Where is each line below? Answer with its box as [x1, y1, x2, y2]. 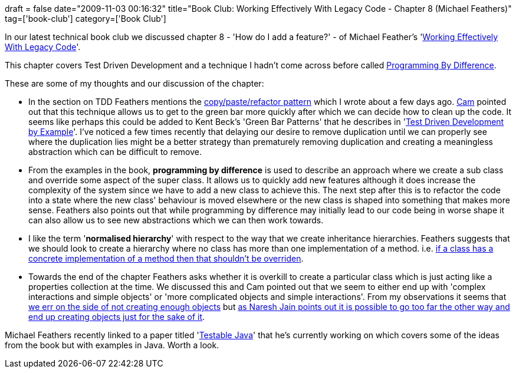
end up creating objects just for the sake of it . [28, 312, 205, 322]
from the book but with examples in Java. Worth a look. [5, 340, 219, 350]
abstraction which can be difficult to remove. [28, 147, 202, 157]
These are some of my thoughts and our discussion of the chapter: [5, 78, 264, 88]
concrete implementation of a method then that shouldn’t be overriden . [28, 253, 304, 263]
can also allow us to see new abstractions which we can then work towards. [28, 215, 324, 225]
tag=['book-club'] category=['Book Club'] [5, 14, 166, 24]
